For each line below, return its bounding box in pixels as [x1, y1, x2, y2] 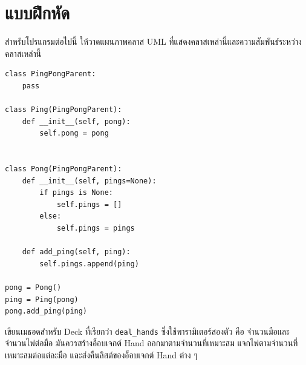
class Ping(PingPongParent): [5, 105, 122, 114]
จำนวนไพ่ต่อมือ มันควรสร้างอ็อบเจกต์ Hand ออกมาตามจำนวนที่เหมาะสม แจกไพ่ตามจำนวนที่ [5, 337, 298, 349]
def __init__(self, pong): [22, 117, 131, 126]
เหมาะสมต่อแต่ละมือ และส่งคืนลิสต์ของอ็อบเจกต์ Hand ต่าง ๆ [5, 349, 198, 361]
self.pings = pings [56, 224, 135, 233]
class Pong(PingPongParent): [5, 165, 122, 174]
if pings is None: [39, 188, 113, 197]
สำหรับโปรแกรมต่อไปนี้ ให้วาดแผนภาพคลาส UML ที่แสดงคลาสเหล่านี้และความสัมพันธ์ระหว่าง [5, 35, 302, 48]
